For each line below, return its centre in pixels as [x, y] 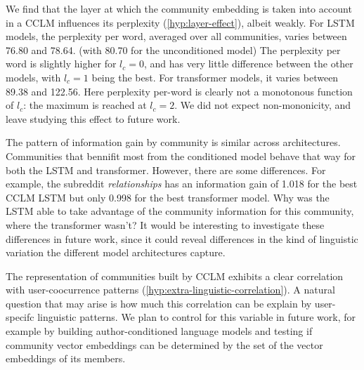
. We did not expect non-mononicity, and [263, 105]
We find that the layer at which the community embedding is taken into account [179, 8]
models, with [33, 77]
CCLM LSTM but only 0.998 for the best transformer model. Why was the [168, 197]
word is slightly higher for [61, 64]
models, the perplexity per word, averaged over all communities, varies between [176, 36]
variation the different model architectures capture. [116, 252]
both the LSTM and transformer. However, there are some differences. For [166, 170]
